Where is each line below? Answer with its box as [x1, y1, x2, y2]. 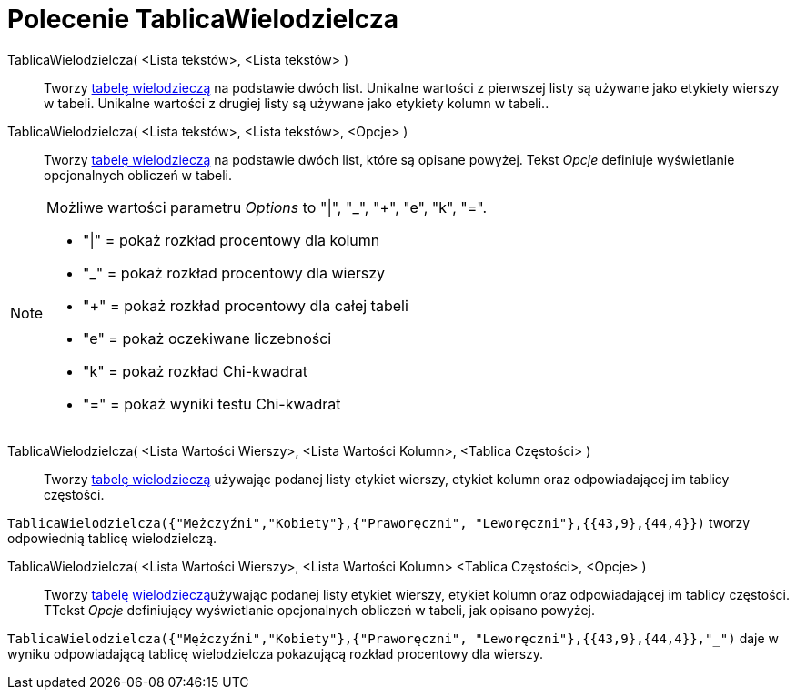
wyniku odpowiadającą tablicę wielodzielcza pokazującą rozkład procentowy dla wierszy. [7, 645, 544, 662]
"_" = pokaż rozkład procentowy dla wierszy [83, 263, 386, 282]
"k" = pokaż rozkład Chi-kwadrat [83, 361, 307, 380]
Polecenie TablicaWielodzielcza [7, 4, 398, 35]
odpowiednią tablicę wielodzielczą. [7, 530, 217, 546]
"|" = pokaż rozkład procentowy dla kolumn [83, 230, 380, 249]
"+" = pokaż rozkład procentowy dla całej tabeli [83, 296, 408, 315]
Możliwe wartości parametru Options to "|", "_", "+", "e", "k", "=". [46, 197, 488, 217]
